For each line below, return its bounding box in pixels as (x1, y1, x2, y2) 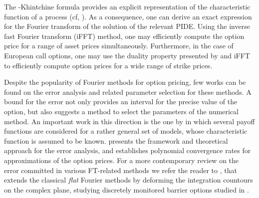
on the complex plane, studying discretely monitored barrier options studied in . (4, 184, 249, 195)
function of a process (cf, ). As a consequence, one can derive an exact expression (4, 11, 252, 21)
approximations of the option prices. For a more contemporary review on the (4, 155, 239, 165)
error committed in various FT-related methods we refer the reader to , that (4, 165, 237, 175)
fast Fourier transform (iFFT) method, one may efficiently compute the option (4, 30, 245, 41)
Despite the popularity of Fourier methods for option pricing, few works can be (4, 77, 246, 87)
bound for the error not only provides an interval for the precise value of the (4, 96, 238, 107)
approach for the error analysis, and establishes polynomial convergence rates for (4, 145, 251, 156)
